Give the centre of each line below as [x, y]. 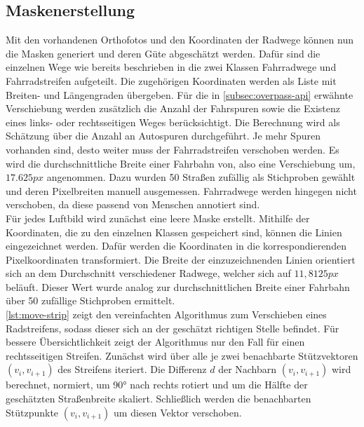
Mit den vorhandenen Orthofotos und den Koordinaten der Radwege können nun [180, 40]
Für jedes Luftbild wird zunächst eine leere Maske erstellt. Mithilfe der [158, 218]
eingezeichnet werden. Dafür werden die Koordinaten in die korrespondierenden [176, 246]
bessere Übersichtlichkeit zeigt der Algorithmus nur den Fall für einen [155, 342]
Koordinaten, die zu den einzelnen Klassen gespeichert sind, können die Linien [174, 232]
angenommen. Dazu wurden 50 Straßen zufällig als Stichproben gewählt [201, 177]
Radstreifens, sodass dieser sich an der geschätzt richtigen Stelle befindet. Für [173, 328]
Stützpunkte [32, 412]
